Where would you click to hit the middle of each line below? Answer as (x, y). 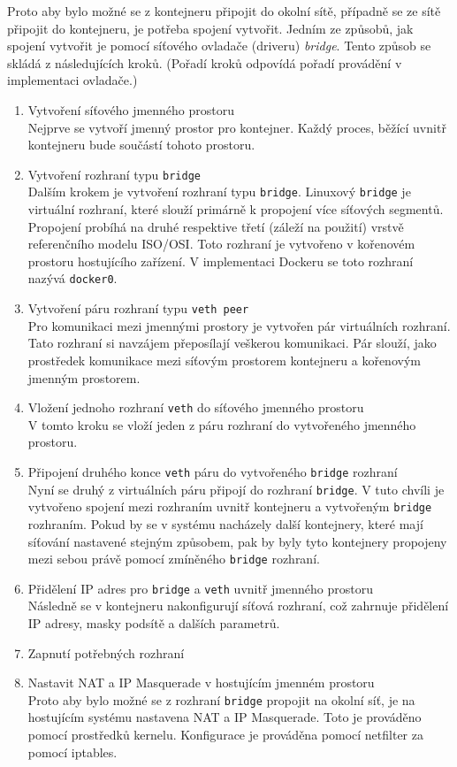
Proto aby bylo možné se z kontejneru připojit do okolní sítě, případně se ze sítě (224, 11)
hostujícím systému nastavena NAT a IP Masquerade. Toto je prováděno (225, 717)
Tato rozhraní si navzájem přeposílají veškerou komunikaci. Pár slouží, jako (232, 343)
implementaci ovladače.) (72, 80)
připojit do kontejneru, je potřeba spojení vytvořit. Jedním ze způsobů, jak (210, 28)
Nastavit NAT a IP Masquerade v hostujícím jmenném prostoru (201, 683)
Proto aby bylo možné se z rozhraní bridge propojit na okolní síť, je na (221, 699)
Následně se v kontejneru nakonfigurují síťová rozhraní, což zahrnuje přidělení (238, 606)
